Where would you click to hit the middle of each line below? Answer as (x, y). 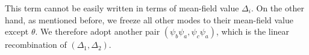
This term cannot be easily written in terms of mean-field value (122, 8)
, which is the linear (253, 31)
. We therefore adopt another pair (98, 31)
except (17, 31)
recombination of (36, 45)
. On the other (277, 8)
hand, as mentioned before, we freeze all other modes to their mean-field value (149, 19)
